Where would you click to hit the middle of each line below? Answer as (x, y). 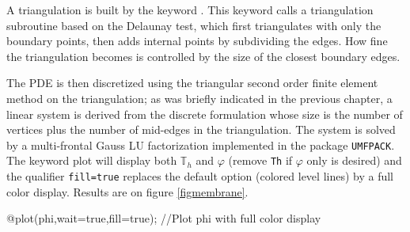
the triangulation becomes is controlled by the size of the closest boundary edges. (203, 56)
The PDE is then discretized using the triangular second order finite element (192, 83)
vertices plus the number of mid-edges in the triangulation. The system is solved (201, 129)
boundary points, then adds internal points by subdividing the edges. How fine (197, 41)
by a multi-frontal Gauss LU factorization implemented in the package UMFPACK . (201, 145)
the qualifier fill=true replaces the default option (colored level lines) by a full (200, 176)
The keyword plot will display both (92, 160)
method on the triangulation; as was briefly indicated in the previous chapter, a (199, 98)
